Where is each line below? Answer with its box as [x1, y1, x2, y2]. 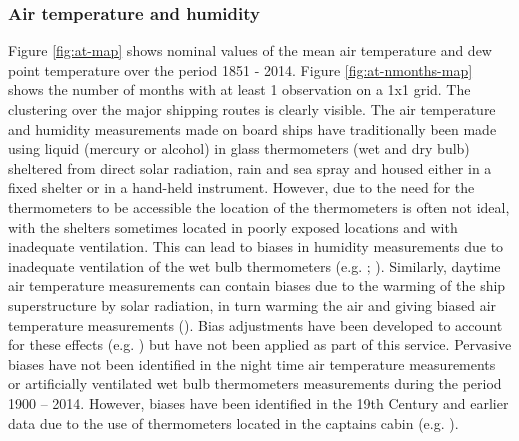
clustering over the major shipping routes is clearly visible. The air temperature [8, 99, 496, 119]
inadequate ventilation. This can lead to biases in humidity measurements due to [8, 236, 504, 257]
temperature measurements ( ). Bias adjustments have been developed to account [8, 314, 503, 335]
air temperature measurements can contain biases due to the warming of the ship [8, 275, 506, 296]
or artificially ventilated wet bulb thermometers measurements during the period [8, 373, 502, 394]
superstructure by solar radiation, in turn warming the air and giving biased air [8, 294, 497, 315]
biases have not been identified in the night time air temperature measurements [8, 353, 496, 374]
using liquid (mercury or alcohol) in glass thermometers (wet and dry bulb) [8, 138, 470, 159]
